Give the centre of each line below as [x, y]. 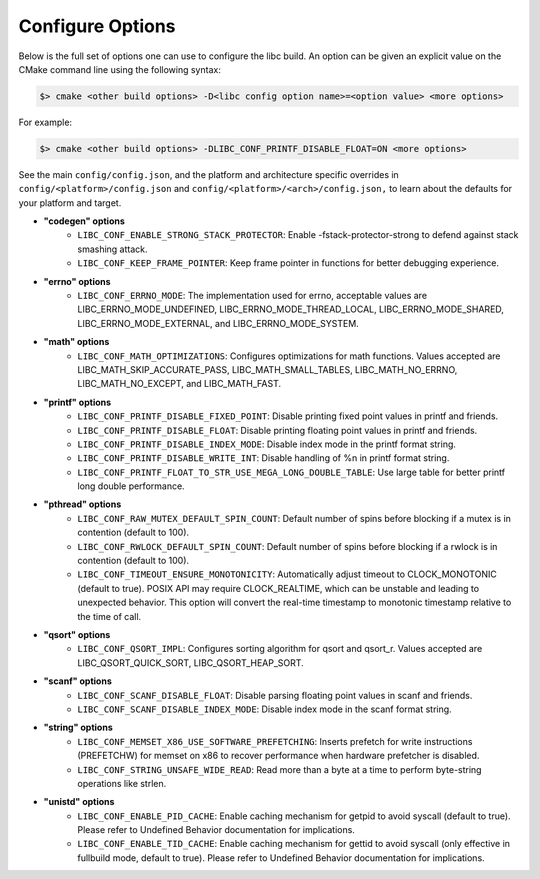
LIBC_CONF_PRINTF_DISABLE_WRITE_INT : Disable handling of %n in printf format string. [263, 458]
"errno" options [77, 281]
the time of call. [109, 616]
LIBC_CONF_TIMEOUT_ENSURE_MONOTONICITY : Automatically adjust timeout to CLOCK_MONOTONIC [287, 574]
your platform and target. [70, 202]
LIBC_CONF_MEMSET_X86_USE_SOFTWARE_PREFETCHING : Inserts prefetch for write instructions [275, 741]
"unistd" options [79, 802]
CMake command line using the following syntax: [120, 69]
